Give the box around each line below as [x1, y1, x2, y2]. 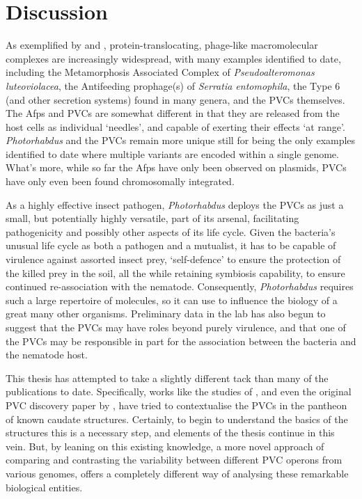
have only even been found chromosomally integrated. [6, 174, 235, 189]
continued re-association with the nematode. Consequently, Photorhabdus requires [6, 279, 354, 294]
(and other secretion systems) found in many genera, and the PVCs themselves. [6, 92, 345, 106]
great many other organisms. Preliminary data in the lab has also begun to [6, 306, 326, 321]
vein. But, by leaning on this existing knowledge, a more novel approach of [6, 438, 324, 453]
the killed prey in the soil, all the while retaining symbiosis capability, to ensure [6, 265, 345, 280]
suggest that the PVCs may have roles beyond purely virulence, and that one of [6, 320, 346, 334]
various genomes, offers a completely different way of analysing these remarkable [6, 466, 349, 480]
